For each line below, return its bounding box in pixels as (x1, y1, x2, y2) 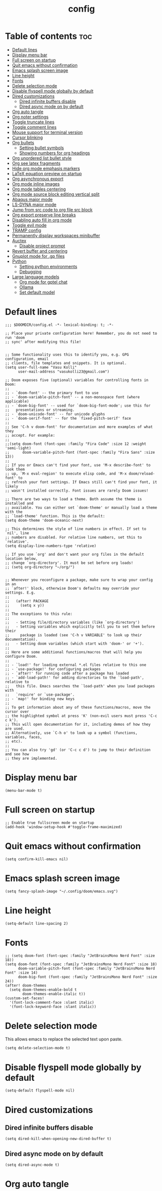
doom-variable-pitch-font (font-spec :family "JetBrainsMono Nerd (17, 966, 155, 971)
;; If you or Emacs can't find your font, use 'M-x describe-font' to (5, 462, 151, 467)
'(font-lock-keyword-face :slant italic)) (9, 1004, 97, 1009)
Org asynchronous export (12, 176, 64, 182)
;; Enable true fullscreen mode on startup (5, 820, 95, 825)
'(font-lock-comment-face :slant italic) (9, 1000, 95, 1005)
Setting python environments (19, 263, 78, 269)
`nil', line (5, 530, 29, 535)
